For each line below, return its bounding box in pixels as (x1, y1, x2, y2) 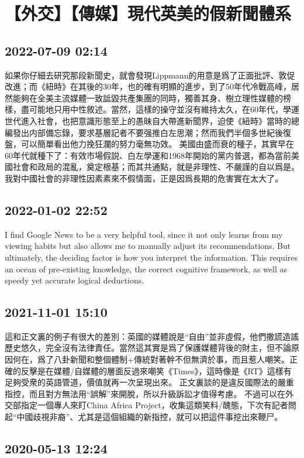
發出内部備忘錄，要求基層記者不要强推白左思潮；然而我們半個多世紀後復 (12, 126, 291, 138)
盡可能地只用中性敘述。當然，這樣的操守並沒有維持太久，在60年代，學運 (20, 103, 299, 115)
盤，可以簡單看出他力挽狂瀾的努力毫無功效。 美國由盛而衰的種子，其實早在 (5, 138, 294, 150)
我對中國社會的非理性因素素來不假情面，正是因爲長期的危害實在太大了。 (5, 172, 283, 184)
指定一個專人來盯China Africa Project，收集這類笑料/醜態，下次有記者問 (20, 399, 296, 411)
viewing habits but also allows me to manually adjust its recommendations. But (5, 240, 291, 252)
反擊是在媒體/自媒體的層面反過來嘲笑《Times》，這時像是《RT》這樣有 (20, 364, 292, 377)
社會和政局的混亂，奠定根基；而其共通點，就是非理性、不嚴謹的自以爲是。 (12, 160, 299, 173)
